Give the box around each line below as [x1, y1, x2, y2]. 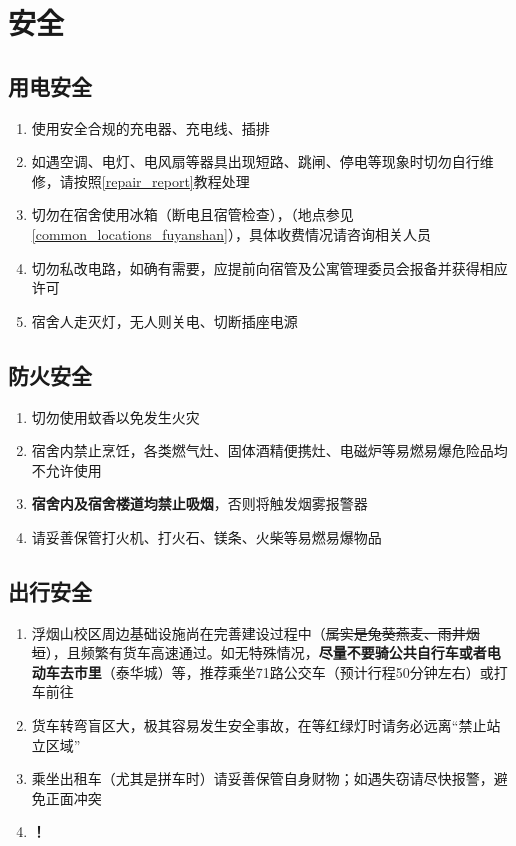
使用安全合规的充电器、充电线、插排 [31, 117, 270, 138]
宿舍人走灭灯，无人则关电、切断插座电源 [31, 310, 298, 331]
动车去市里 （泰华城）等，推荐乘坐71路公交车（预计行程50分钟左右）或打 [31, 661, 508, 682]
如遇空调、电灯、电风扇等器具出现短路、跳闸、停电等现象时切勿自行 [31, 151, 480, 172]
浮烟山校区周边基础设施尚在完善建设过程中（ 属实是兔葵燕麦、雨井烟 [31, 622, 480, 643]
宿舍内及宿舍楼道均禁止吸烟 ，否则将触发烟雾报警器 [31, 493, 368, 514]
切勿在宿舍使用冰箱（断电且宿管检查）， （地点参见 [31, 204, 354, 225]
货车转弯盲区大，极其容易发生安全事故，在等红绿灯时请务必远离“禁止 [31, 715, 487, 736]
